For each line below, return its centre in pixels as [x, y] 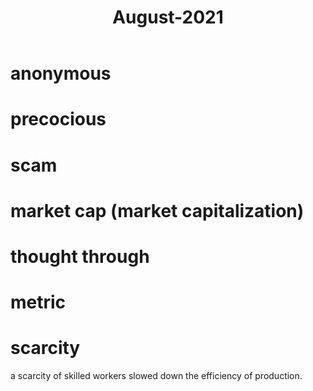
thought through [80, 256]
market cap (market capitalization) [157, 210]
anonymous [61, 73]
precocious [58, 119]
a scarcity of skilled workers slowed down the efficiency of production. [156, 376]
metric [38, 302]
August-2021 [168, 17]
